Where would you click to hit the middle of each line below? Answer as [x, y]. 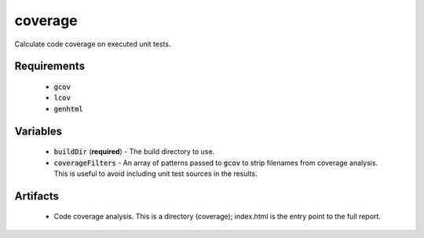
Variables [38, 131]
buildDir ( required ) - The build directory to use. [134, 152]
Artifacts [37, 196]
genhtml [69, 109]
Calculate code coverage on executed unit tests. [93, 44]
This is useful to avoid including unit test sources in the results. [156, 174]
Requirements [50, 66]
